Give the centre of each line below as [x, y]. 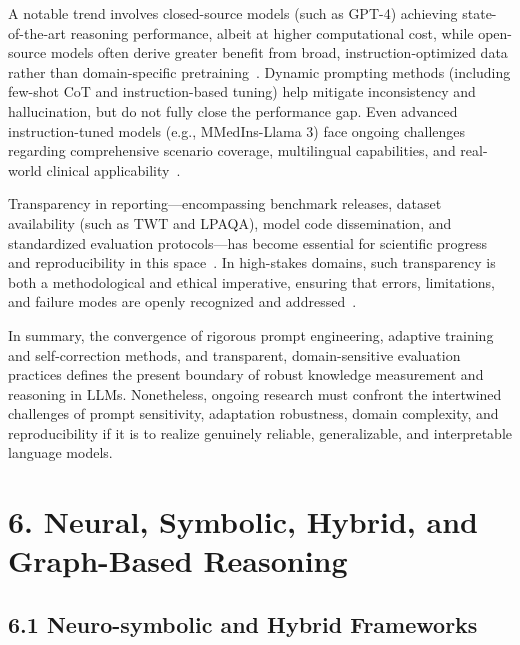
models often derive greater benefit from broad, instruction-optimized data [279, 52]
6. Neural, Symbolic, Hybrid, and [243, 521]
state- [479, 13]
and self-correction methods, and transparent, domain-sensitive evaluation [234, 354]
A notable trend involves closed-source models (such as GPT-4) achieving [233, 13]
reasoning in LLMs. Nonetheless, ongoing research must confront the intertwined [255, 393]
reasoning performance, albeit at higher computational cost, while [272, 32]
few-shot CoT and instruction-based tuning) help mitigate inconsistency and [242, 91]
